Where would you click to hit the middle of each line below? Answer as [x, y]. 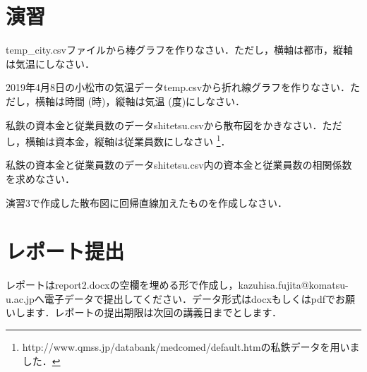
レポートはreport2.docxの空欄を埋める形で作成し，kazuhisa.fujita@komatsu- [177, 285]
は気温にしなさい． [50, 63]
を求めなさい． [40, 178]
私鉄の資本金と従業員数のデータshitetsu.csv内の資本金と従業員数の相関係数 [179, 165]
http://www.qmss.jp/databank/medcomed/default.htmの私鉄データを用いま [191, 347]
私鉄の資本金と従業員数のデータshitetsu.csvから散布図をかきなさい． [164, 125]
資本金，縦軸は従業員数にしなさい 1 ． [143, 140]
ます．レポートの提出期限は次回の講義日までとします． [153, 312]
